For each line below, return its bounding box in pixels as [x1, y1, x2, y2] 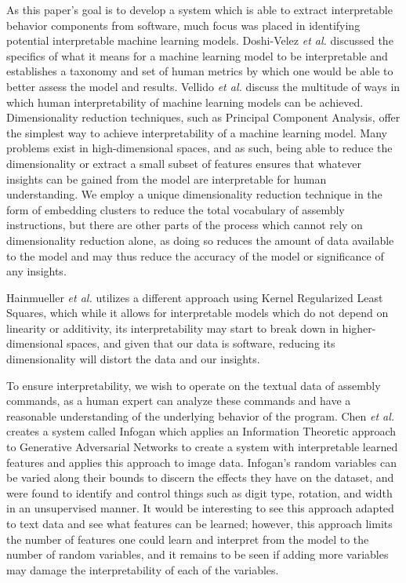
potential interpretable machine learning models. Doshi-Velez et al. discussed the [6, 32, 393, 49]
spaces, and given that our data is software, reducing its [67, 335, 335, 352]
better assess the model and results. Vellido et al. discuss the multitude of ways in [6, 78, 401, 94]
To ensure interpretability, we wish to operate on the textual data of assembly [6, 377, 381, 393]
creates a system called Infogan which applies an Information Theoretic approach [6, 423, 397, 439]
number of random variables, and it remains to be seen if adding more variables [6, 546, 389, 563]
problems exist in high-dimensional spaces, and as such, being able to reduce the [6, 140, 393, 156]
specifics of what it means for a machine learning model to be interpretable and [6, 47, 388, 64]
